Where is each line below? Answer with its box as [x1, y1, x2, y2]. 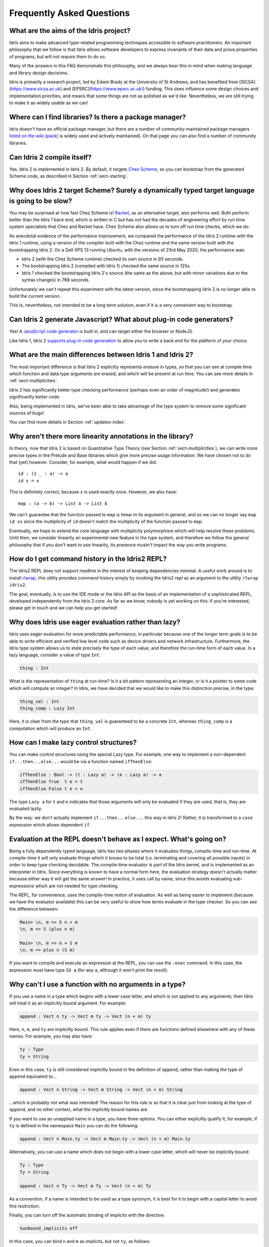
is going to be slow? [9, 197, 72, 205]
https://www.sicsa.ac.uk [10, 86, 61, 92]
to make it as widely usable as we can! [9, 100, 88, 106]
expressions [9, 883, 34, 889]
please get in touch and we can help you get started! [9, 605, 118, 611]
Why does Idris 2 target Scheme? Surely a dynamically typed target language [9, 186, 255, 195]
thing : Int [19, 665, 49, 671]
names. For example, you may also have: [9, 1033, 93, 1039]
